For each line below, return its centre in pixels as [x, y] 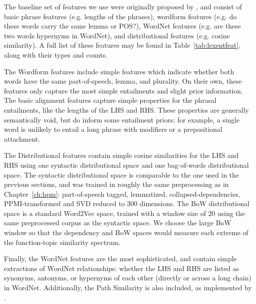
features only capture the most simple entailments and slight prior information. [124, 90]
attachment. [22, 138]
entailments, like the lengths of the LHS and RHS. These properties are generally [127, 109]
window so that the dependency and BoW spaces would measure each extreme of [126, 232]
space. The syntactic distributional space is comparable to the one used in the [122, 174]
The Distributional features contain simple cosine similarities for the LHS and [121, 155]
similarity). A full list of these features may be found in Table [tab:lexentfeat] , [122, 45]
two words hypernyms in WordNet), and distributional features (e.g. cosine [117, 35]
